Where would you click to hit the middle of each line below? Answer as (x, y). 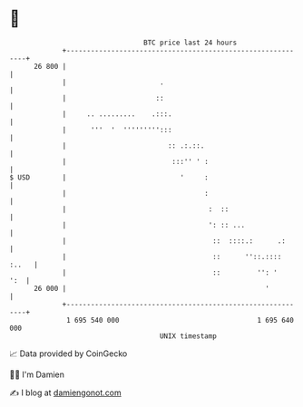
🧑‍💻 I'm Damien (37, 374)
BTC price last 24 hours (191, 43)
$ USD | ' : (109, 177)
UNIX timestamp (188, 336)
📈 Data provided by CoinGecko (68, 354)
